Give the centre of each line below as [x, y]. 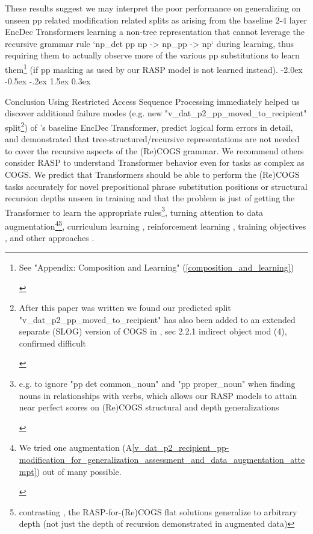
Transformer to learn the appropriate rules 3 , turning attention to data [134, 211]
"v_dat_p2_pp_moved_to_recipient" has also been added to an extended [157, 319]
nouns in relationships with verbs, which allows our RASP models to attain [158, 395]
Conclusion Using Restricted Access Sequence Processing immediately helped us [152, 101]
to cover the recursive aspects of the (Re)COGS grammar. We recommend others [154, 150]
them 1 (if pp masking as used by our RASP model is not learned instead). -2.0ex [154, 68]
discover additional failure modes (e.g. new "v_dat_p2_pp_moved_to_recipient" [156, 113]
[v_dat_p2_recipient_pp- [181, 448]
